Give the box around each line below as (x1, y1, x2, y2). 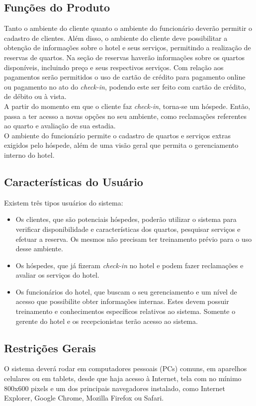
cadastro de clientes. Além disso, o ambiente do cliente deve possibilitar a (4, 32, 228, 43)
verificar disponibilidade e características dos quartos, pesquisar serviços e (15, 223, 241, 234)
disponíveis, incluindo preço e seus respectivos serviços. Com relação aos (4, 62, 224, 72)
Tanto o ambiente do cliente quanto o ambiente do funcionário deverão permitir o (4, 23, 253, 33)
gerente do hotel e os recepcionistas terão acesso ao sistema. (15, 315, 198, 326)
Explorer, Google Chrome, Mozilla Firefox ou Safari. (4, 393, 164, 403)
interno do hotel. (4, 149, 55, 160)
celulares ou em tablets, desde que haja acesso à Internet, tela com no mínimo (4, 373, 242, 384)
